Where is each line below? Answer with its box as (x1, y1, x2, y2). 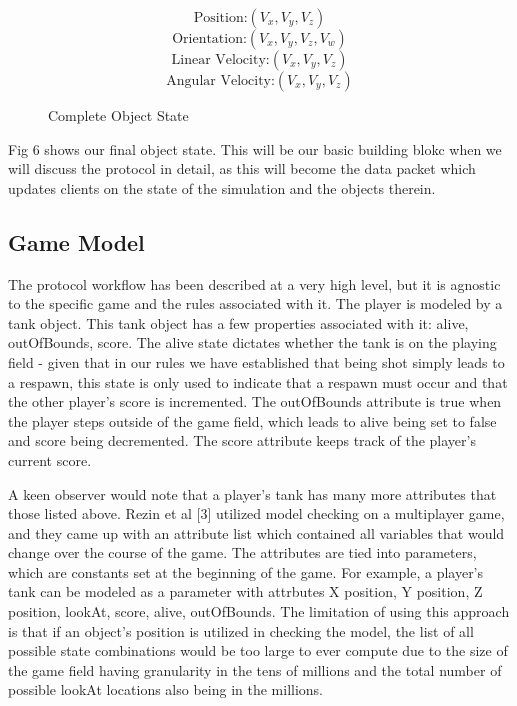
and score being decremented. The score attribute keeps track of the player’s (8, 430, 476, 451)
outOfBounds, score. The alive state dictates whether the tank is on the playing (8, 332, 497, 353)
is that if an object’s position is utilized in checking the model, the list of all (8, 620, 474, 641)
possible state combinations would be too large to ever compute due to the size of (8, 640, 508, 661)
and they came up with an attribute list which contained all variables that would (8, 522, 505, 543)
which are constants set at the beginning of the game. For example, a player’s (8, 561, 484, 582)
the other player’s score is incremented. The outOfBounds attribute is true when (8, 391, 502, 412)
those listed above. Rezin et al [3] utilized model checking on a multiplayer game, (8, 503, 505, 524)
